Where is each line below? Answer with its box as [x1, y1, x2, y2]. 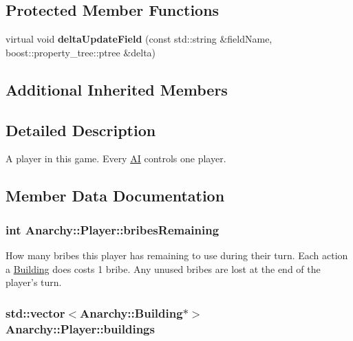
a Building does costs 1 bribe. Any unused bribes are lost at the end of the [6, 261, 321, 276]
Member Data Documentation [6, 185, 225, 206]
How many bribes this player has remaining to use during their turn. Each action [6, 247, 348, 262]
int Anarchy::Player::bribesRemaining [6, 221, 220, 238]
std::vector [6, 304, 65, 321]
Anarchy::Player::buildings [6, 320, 155, 337]
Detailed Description [6, 119, 156, 140]
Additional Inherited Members [6, 78, 228, 100]
